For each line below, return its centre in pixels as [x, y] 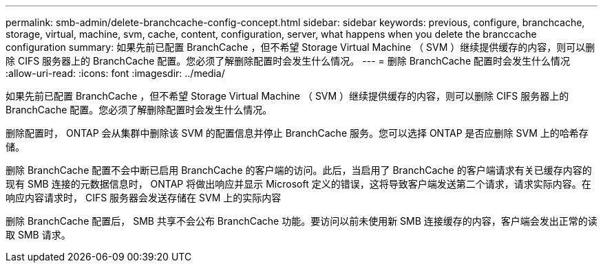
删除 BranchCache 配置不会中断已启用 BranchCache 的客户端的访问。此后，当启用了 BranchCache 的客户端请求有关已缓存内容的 [299, 170]
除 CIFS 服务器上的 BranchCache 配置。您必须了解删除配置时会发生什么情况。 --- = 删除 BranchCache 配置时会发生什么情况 [288, 61]
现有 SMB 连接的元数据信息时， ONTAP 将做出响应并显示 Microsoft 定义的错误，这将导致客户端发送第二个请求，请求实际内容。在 [298, 184]
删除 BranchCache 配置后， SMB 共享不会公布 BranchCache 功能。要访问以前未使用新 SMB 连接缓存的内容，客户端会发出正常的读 [301, 221]
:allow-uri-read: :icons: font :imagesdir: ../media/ [115, 73]
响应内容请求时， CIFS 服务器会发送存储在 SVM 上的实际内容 [144, 198]
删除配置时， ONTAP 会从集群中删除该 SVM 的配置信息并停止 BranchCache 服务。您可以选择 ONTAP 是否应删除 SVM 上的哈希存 [297, 133]
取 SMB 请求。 [38, 235]
